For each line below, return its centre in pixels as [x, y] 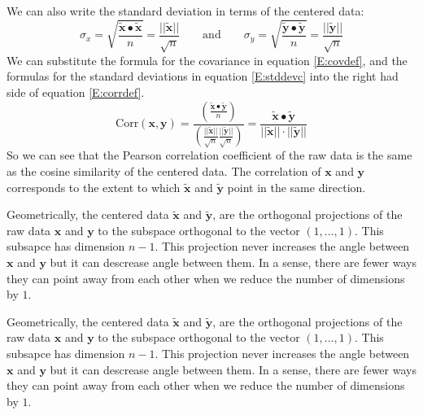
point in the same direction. [297, 187]
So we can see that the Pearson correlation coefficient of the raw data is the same [209, 155]
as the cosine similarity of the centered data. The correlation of [164, 171]
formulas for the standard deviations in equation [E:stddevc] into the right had [203, 76]
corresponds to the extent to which [94, 187]
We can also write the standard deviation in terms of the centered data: [185, 11]
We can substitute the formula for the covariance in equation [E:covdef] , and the [207, 60]
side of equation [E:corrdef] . [76, 92]
